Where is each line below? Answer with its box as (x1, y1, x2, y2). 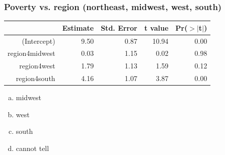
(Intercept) (22, 35, 55, 46)
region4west (19, 60, 55, 71)
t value (144, 22, 169, 33)
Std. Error (101, 22, 137, 33)
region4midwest (8, 48, 55, 58)
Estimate (62, 22, 94, 33)
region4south (16, 73, 55, 84)
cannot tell (16, 142, 49, 153)
